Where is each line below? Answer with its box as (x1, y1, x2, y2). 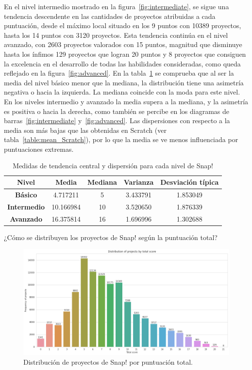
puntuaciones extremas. (4, 144, 74, 154)
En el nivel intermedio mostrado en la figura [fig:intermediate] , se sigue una (4, 1, 229, 11)
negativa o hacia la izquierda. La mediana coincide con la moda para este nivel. (4, 87, 240, 97)
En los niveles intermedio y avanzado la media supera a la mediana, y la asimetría (4, 96, 249, 106)
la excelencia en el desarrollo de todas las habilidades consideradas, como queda (4, 58, 241, 68)
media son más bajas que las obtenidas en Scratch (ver (4, 125, 167, 135)
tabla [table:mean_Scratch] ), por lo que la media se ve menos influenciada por (4, 134, 238, 145)
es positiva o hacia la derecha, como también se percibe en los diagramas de (4, 106, 229, 116)
